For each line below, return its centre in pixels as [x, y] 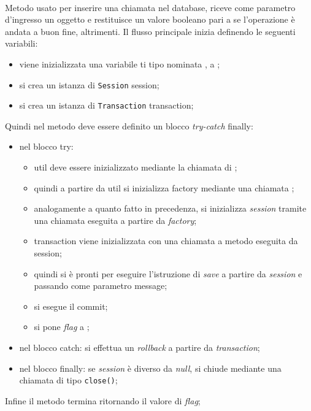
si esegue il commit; [71, 306]
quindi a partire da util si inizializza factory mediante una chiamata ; [164, 187]
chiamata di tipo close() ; [68, 380]
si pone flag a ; [62, 327]
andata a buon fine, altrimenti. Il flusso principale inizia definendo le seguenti [150, 31]
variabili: [21, 43]
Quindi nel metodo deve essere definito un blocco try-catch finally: [129, 125]
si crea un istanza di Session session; [89, 84]
